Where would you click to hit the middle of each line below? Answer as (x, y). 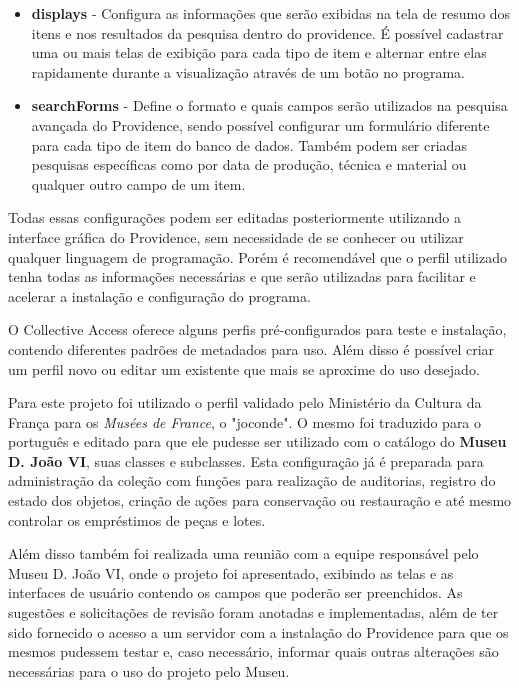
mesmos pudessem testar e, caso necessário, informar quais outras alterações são (253, 651)
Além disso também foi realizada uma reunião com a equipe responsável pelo (243, 553)
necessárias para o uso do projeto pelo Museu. (149, 670)
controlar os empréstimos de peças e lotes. (137, 519)
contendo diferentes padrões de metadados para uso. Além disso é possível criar (251, 348)
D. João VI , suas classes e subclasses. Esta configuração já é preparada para (246, 460)
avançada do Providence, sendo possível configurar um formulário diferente (260, 124)
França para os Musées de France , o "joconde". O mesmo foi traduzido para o (245, 421)
